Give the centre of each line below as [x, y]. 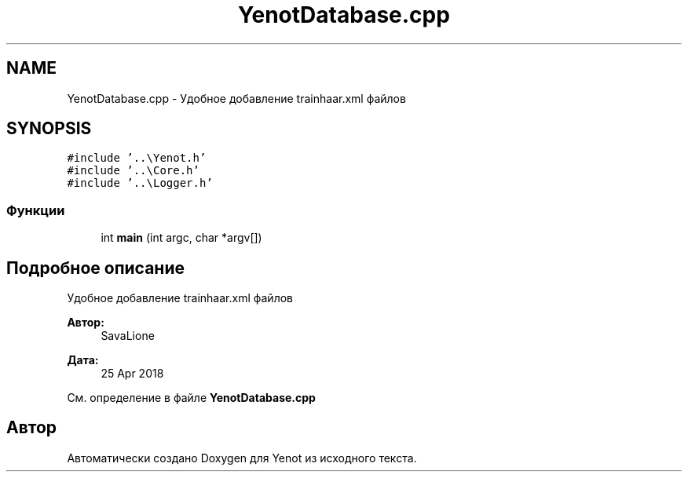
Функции [36, 210]
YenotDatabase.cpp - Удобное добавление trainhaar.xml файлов [236, 98]
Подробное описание [95, 268]
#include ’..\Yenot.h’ [137, 158]
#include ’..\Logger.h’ [140, 183]
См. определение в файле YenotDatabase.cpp [191, 398]
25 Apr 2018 [132, 374]
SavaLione [128, 336]
